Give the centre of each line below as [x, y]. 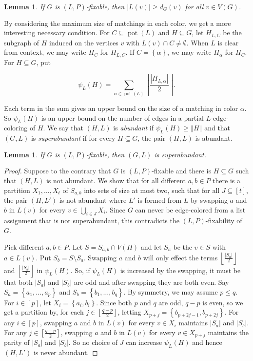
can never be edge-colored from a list [190, 209]
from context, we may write [45, 52]
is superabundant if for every [73, 138]
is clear [228, 42]
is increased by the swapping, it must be [180, 270]
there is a [226, 180]
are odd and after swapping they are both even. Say [151, 282]
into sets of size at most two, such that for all [152, 190]
